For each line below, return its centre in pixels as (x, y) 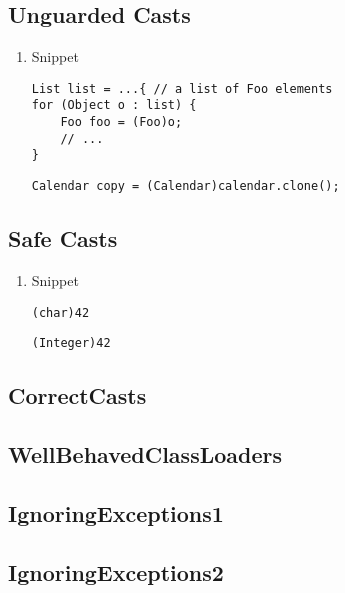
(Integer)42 (71, 343)
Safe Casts (63, 238)
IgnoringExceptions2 (116, 571)
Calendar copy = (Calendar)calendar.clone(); (185, 186)
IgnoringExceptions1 (116, 512)
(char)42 (60, 312)
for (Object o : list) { (114, 105)
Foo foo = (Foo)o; (121, 122)
